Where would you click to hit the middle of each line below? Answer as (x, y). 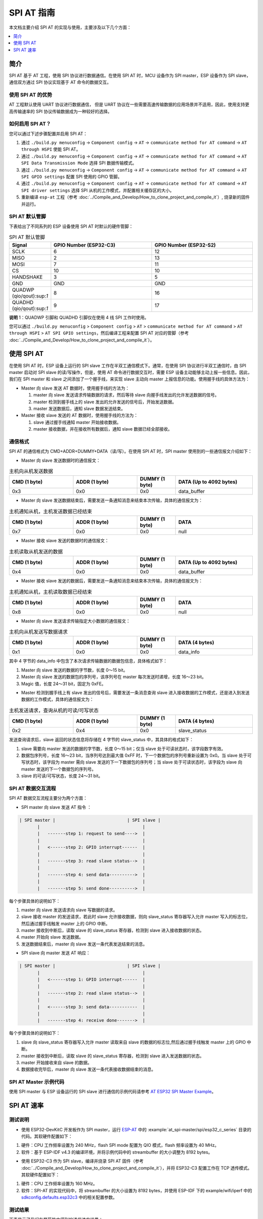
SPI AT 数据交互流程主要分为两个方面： (48, 798)
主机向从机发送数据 (31, 472)
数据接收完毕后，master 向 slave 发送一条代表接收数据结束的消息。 (88, 1069)
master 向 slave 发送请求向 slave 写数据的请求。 (69, 910)
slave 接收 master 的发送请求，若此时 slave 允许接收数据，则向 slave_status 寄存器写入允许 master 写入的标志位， (136, 917)
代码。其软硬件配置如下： (47, 1136)
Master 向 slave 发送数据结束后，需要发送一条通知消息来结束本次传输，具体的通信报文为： (112, 500)
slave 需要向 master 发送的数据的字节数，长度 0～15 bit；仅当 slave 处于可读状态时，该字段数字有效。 (123, 748)
